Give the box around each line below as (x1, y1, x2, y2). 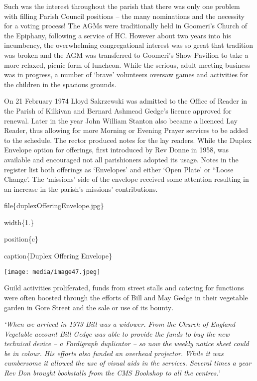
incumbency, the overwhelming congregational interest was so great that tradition (4, 40, 254, 50)
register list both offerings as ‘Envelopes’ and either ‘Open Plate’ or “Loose (4, 164, 234, 174)
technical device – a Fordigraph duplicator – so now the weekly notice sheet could (4, 338, 249, 349)
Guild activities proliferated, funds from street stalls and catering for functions (4, 282, 244, 293)
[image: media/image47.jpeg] (4, 268, 101, 275)
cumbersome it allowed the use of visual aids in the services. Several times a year (4, 358, 252, 368)
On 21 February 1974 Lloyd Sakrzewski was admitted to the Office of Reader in (4, 96, 248, 106)
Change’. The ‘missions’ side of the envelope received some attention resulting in (4, 174, 249, 184)
